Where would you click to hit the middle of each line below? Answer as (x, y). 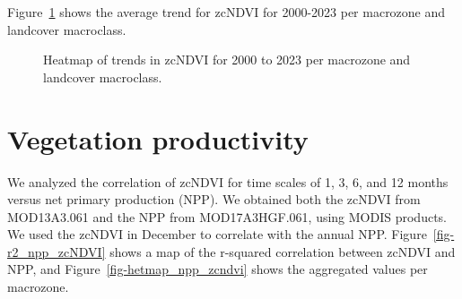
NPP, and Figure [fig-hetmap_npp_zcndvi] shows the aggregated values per (218, 269)
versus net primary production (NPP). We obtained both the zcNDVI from (214, 199)
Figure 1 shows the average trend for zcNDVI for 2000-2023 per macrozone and (227, 12)
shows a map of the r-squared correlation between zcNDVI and (283, 251)
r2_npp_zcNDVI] (57, 251)
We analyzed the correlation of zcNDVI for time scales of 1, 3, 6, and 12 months (228, 181)
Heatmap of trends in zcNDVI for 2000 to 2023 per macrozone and (227, 60)
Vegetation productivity (158, 138)
